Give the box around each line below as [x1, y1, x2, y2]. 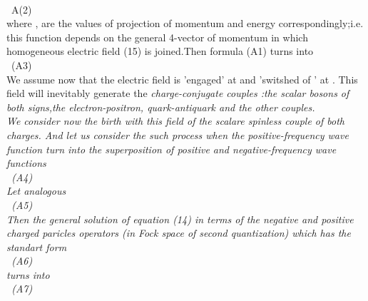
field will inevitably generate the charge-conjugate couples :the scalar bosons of [6, 86, 349, 101]
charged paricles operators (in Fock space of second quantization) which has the [6, 225, 351, 240]
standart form [6, 239, 67, 254]
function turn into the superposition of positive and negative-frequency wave [6, 141, 337, 156]
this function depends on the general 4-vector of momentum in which [6, 29, 308, 44]
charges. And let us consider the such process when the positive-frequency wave [6, 127, 349, 142]
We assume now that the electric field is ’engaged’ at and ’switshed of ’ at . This [6, 71, 358, 86]
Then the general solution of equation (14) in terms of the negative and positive [6, 211, 354, 226]
